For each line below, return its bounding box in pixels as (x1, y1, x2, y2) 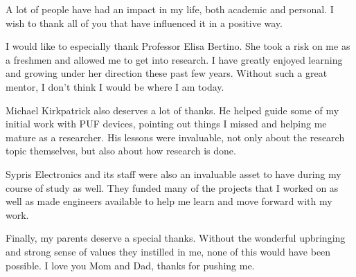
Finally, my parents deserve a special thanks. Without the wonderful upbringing (6, 231, 346, 245)
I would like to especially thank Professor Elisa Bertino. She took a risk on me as (6, 39, 350, 53)
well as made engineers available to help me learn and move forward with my (6, 194, 332, 208)
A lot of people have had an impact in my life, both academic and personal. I (6, 2, 334, 16)
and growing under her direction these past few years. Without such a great (6, 66, 328, 80)
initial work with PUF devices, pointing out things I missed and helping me (6, 116, 327, 131)
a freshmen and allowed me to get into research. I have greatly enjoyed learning (6, 52, 343, 66)
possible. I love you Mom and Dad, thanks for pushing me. (6, 258, 255, 272)
